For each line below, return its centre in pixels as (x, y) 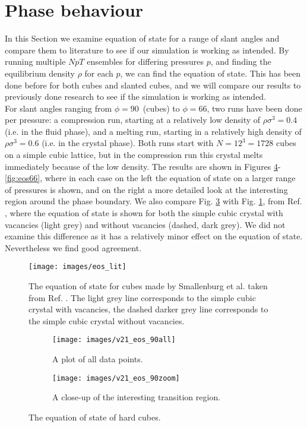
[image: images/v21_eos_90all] (114, 340)
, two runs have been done (254, 108)
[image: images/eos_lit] (77, 267)
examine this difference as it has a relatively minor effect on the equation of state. (154, 236)
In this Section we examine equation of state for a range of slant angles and (142, 38)
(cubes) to (161, 108)
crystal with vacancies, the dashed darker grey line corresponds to (148, 309)
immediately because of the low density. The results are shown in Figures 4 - (143, 166)
